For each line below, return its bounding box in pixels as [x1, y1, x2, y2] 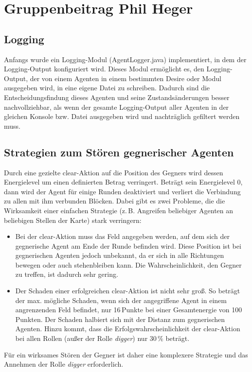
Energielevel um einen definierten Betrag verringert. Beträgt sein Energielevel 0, [4, 177, 243, 187]
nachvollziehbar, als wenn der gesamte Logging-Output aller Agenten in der [4, 101, 229, 112]
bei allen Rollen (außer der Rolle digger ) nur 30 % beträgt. [15, 333, 190, 343]
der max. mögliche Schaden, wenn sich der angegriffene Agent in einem [15, 295, 227, 305]
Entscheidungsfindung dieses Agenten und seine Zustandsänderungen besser [4, 92, 230, 102]
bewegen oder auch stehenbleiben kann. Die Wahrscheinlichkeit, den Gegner [15, 259, 242, 270]
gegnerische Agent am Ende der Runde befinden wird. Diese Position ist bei [15, 240, 241, 251]
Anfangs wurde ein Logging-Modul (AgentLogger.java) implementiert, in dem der [4, 54, 247, 64]
